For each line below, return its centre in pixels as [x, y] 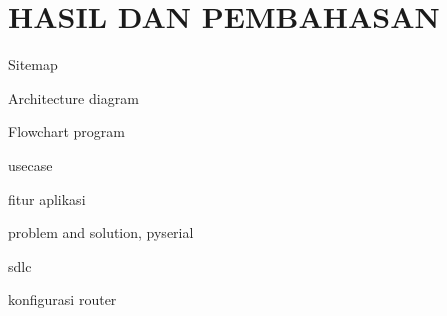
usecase [30, 164]
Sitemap [33, 64]
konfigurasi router [62, 299]
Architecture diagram [73, 97]
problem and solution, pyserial [101, 232]
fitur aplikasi [47, 198]
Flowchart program [66, 131]
